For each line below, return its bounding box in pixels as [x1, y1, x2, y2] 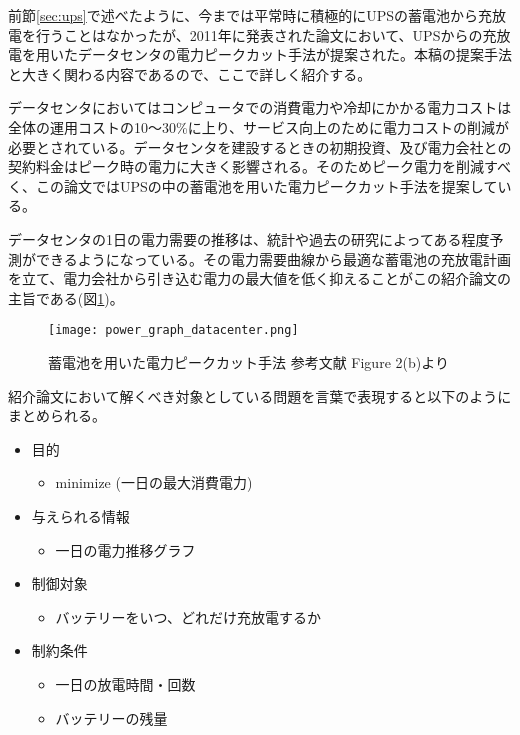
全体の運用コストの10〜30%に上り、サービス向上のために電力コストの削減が [8, 116, 510, 137]
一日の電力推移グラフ [55, 539, 196, 560]
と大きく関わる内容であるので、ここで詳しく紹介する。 [8, 63, 372, 84]
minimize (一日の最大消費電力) [55, 472, 253, 493]
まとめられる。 [8, 405, 106, 426]
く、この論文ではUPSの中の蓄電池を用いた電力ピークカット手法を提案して [8, 175, 498, 196]
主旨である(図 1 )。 [8, 287, 124, 308]
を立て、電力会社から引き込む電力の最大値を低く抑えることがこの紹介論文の [8, 268, 511, 289]
